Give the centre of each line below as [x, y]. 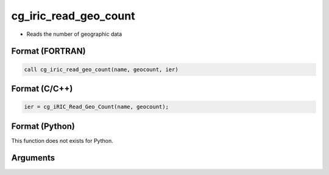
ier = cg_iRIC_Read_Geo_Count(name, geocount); [96, 107]
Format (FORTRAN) [48, 51]
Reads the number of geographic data [74, 34]
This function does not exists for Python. [62, 140]
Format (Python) [43, 126]
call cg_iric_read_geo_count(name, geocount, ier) [101, 69]
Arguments [33, 158]
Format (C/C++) [42, 88]
